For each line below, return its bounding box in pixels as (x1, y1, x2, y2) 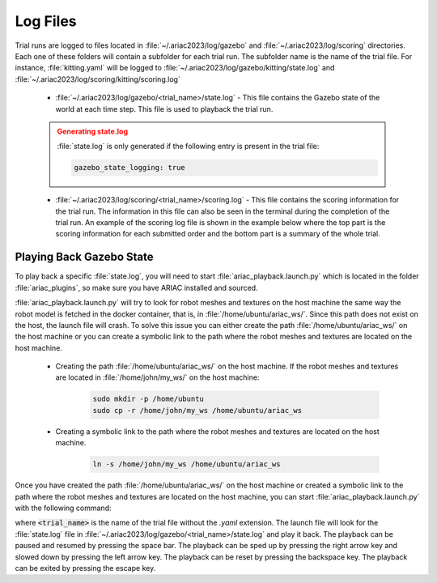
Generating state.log (57, 126, 129, 136)
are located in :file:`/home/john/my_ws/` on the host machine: (55, 372, 260, 382)
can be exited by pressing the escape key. (15, 563, 156, 572)
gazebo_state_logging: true (74, 163, 185, 172)
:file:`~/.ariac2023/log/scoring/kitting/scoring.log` (15, 74, 181, 84)
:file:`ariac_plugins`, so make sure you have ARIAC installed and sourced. (15, 283, 258, 292)
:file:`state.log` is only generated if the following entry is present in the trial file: (57, 142, 320, 151)
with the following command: (15, 503, 112, 513)
